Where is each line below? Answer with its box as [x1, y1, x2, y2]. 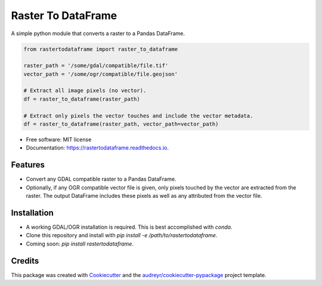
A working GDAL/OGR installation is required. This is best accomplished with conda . [26, 223, 233, 231]
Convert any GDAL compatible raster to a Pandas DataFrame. [26, 176, 177, 183]
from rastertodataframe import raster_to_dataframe [23, 45, 178, 52]
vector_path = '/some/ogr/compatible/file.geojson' [23, 70, 178, 77]
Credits [11, 256, 39, 266]
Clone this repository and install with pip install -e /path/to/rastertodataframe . [26, 232, 218, 239]
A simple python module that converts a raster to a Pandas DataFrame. [11, 30, 185, 37]
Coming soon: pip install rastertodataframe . [26, 240, 134, 247]
